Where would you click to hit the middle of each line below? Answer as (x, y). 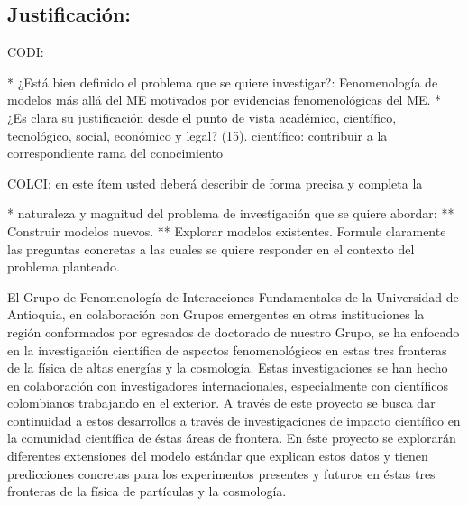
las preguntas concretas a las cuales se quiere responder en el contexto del (211, 248)
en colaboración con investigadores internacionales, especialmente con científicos (228, 385)
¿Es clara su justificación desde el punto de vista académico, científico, (202, 117)
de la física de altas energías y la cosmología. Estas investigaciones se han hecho (228, 368)
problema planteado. (64, 267)
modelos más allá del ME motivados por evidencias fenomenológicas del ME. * (225, 100)
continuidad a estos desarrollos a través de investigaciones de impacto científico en (234, 420)
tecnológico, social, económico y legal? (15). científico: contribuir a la (197, 135)
